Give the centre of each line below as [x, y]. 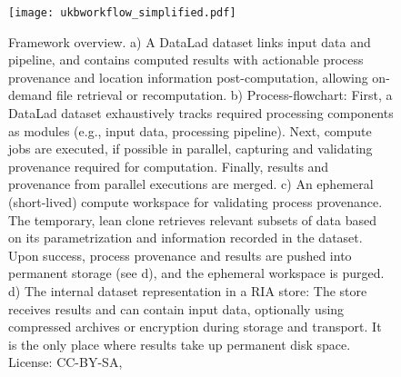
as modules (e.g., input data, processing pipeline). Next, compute [190, 130]
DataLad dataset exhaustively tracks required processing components [201, 113]
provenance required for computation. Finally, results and [169, 166]
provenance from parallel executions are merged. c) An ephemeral [191, 184]
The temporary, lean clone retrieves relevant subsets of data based [192, 219]
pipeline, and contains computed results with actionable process [186, 60]
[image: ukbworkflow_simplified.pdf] [122, 13]
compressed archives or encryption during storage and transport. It [195, 327]
